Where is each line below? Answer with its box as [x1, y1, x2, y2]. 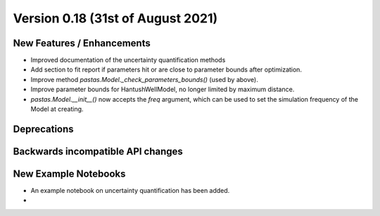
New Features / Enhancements [13, 37, 151, 49]
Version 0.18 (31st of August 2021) [13, 11, 218, 26]
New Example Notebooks [13, 168, 126, 180]
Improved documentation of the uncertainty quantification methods [30, 56, 226, 65]
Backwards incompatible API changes [13, 145, 183, 157]
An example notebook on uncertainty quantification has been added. [30, 186, 230, 194]
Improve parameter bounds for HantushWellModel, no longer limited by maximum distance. [30, 85, 295, 94]
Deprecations [13, 123, 74, 135]
